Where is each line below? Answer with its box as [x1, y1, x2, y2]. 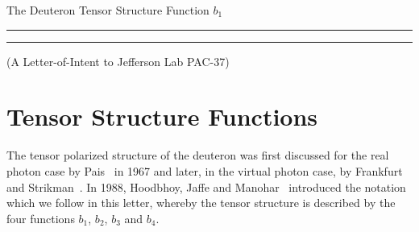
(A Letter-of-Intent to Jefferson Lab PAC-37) [6, 52, 230, 69]
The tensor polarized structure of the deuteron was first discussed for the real [6, 147, 389, 164]
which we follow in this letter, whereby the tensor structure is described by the [6, 194, 396, 211]
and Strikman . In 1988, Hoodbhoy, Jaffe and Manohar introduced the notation [6, 178, 406, 195]
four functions [6, 209, 75, 226]
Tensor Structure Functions [6, 100, 318, 133]
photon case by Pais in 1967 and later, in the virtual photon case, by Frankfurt [6, 162, 403, 179]
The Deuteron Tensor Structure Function [6, 2, 209, 18]
